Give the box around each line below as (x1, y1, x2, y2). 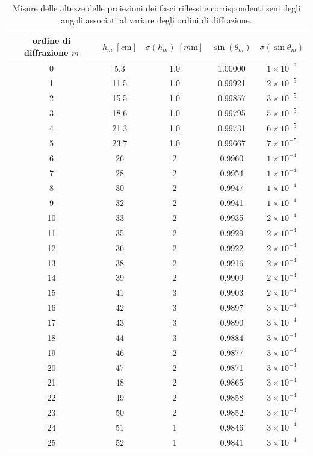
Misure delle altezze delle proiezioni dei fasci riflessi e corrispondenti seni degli (12, 2, 301, 14)
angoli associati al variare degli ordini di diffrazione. (61, 13, 252, 26)
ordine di (32, 34, 71, 47)
